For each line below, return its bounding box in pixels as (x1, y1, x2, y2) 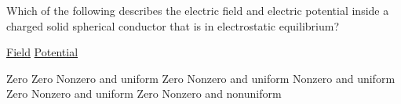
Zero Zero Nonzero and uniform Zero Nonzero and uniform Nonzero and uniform (6, 70, 396, 86)
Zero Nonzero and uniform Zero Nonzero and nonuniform (6, 85, 282, 102)
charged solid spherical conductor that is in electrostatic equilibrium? (6, 17, 340, 34)
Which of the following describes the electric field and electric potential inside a (6, 2, 389, 18)
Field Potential (6, 44, 78, 60)
